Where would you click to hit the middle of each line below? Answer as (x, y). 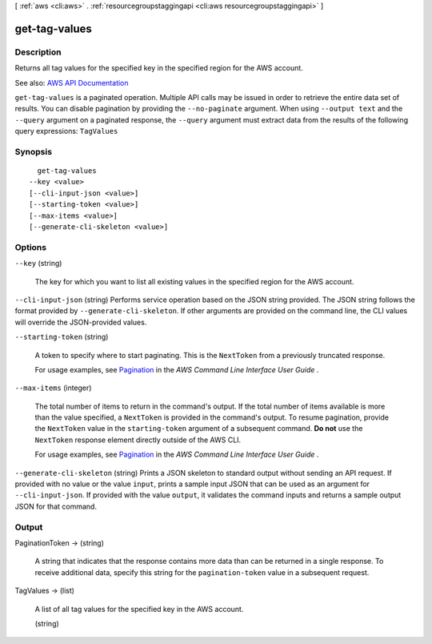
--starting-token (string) (62, 337)
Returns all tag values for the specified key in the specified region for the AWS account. (159, 68)
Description (38, 52)
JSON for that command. (56, 506)
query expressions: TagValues (66, 131)
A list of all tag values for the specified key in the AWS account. (139, 609)
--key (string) (38, 264)
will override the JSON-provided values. (81, 322)
